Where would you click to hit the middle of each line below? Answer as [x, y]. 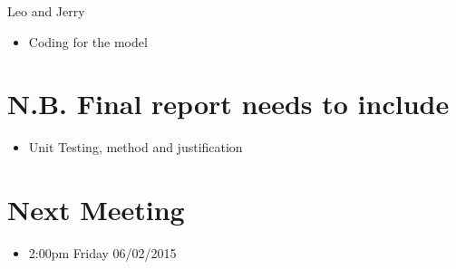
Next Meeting [96, 210]
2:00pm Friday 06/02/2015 [102, 253]
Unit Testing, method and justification [136, 147]
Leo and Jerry [46, 11]
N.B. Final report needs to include [228, 104]
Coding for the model [88, 41]
